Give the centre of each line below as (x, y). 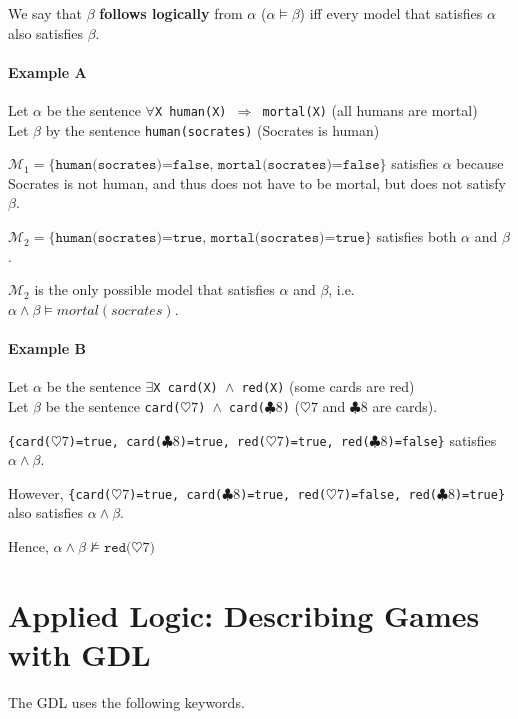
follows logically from (171, 13)
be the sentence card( (113, 405)
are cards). (405, 405)
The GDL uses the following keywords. (126, 701)
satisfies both (416, 236)
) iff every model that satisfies (391, 13)
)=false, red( (390, 494)
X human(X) (190, 111)
